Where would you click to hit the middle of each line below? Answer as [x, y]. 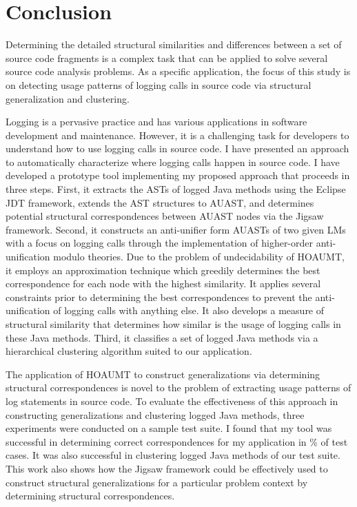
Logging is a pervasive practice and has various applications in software [156, 122]
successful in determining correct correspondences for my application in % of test [177, 441]
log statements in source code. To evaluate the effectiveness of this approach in [172, 401]
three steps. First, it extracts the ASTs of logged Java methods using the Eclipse [176, 189]
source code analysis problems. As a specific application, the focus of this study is [178, 71]
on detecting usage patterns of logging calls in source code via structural [159, 84]
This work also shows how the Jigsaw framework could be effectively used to [167, 468]
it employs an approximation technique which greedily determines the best [163, 270]
